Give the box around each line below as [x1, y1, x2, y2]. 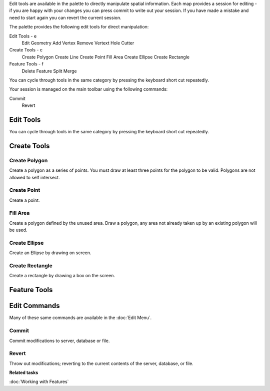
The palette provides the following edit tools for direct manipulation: [9, 24, 149, 30]
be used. [9, 227, 27, 233]
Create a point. [9, 197, 40, 203]
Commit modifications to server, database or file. [9, 338, 110, 344]
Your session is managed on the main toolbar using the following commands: [9, 86, 168, 92]
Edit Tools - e [9, 33, 37, 39]
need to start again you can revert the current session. [9, 14, 121, 20]
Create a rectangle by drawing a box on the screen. [9, 273, 115, 279]
